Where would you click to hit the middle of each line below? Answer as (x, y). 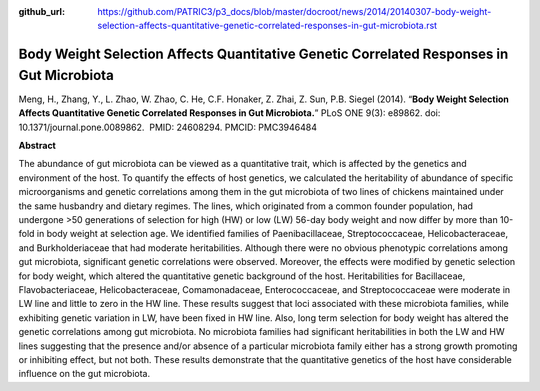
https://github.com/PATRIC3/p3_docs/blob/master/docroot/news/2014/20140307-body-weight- (294, 11)
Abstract (37, 146)
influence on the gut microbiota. (84, 374)
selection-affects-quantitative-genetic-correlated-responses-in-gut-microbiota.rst (267, 26)
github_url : (41, 11)
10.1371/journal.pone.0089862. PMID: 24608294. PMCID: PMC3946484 (167, 127)
